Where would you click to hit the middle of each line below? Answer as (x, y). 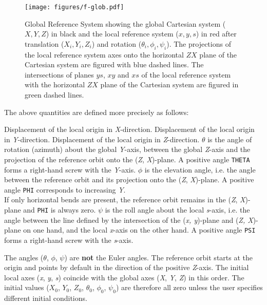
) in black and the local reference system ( (112, 34)
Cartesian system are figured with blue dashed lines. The (114, 64)
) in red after (216, 34)
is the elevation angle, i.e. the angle (200, 169)
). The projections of (199, 43)
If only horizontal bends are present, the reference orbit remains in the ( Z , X (125, 199)
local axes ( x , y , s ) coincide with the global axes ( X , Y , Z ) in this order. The (124, 277)
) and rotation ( (117, 43)
